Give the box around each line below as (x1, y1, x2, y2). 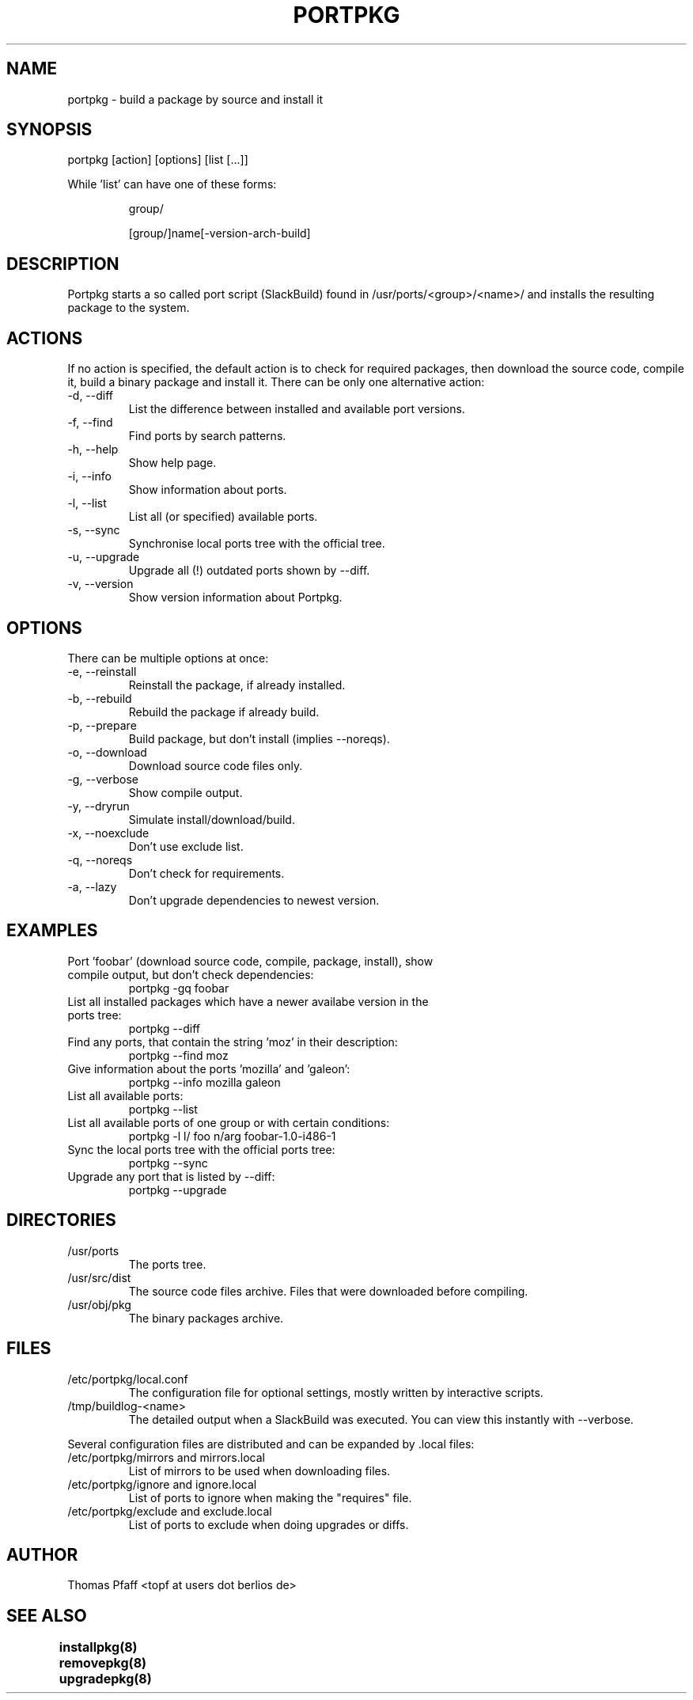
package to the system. (67, 301, 190, 315)
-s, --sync (67, 523, 120, 537)
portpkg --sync (128, 1155, 208, 1170)
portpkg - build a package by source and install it (67, 92, 324, 106)
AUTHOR (6, 1544, 78, 1565)
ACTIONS (6, 328, 83, 348)
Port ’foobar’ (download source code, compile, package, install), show (67, 954, 434, 968)
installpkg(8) (59, 1639, 138, 1656)
